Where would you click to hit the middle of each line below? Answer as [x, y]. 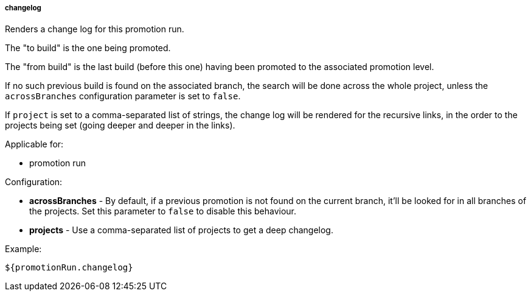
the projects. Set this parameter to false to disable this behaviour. [163, 211]
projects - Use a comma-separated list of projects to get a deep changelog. [181, 230]
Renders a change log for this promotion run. [95, 29]
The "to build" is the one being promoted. [88, 48]
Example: [23, 249]
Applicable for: [34, 144]
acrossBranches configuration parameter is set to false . [123, 96]
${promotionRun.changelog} [69, 268]
